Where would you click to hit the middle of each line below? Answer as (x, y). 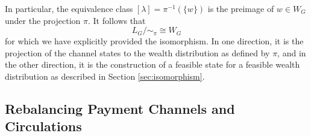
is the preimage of (241, 8)
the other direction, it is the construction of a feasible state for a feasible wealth (152, 64)
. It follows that (117, 20)
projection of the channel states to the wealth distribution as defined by (137, 52)
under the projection (43, 20)
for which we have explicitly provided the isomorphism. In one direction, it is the (154, 41)
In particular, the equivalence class (69, 8)
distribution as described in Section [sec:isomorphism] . (105, 76)
